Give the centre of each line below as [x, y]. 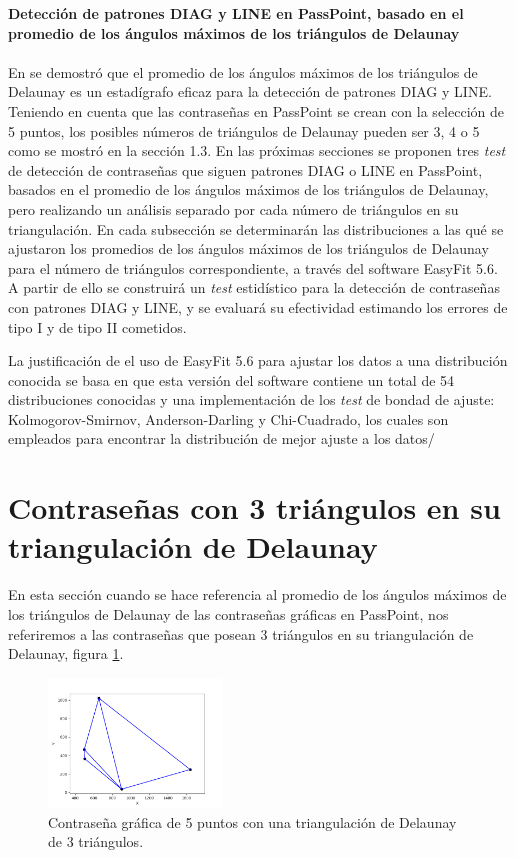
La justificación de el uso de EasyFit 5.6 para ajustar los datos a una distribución [258, 360]
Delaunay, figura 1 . [66, 653]
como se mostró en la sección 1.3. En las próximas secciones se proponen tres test [257, 150]
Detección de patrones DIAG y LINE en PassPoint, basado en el [236, 13]
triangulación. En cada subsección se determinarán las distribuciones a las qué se [256, 228]
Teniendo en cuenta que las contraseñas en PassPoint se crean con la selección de [256, 110]
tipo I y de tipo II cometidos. [97, 326]
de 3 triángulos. [96, 841]
